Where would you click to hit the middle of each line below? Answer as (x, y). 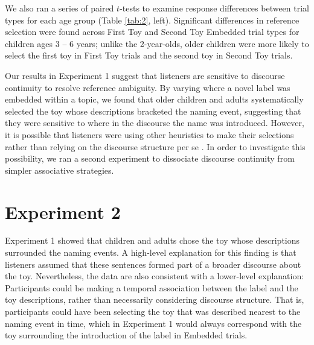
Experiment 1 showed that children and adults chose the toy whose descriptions (152, 240)
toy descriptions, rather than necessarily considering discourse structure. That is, (155, 299)
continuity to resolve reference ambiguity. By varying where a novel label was (148, 87)
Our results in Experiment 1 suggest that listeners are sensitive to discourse (145, 75)
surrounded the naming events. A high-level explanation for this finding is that (151, 252)
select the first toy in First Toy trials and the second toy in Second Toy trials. (149, 55)
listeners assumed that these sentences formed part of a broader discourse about (153, 264)
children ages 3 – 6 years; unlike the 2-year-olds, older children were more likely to (157, 43)
